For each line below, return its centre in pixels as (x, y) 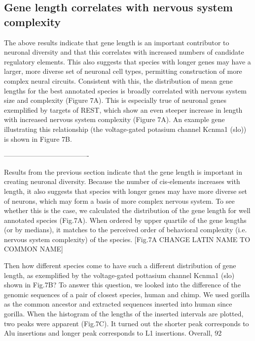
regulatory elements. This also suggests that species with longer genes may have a (127, 61)
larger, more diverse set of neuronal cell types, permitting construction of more (123, 71)
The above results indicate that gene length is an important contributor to (117, 42)
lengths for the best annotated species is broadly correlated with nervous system (125, 90)
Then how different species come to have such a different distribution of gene (120, 265)
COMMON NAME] (34, 249)
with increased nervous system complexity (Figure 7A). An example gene (114, 119)
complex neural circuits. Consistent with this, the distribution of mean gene (118, 80)
